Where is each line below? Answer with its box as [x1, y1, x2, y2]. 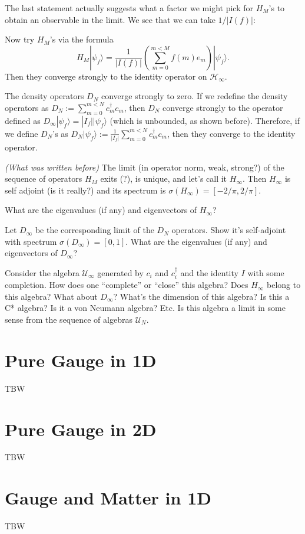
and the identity [180, 266, 238, 279]
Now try [5, 33, 35, 45]
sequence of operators [5, 172, 82, 185]
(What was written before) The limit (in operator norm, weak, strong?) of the [5, 160, 284, 173]
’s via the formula [49, 33, 114, 45]
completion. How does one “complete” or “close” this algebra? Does [5, 279, 248, 291]
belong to [267, 279, 301, 291]
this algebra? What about [5, 290, 98, 302]
